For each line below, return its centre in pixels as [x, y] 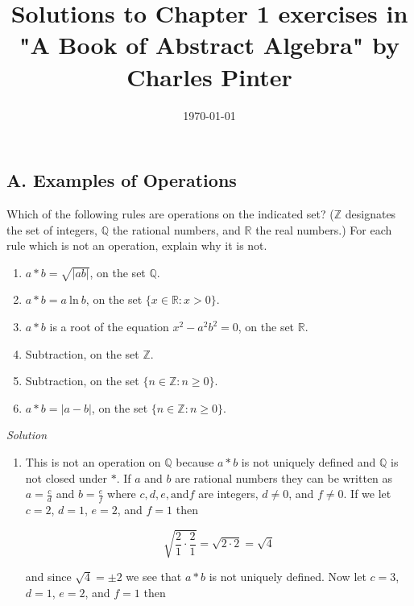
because [195, 462]
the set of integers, [52, 229]
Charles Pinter [209, 76]
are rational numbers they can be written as [284, 477]
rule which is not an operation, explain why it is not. [137, 245]
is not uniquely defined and [308, 462]
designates [371, 213]
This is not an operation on [93, 462]
